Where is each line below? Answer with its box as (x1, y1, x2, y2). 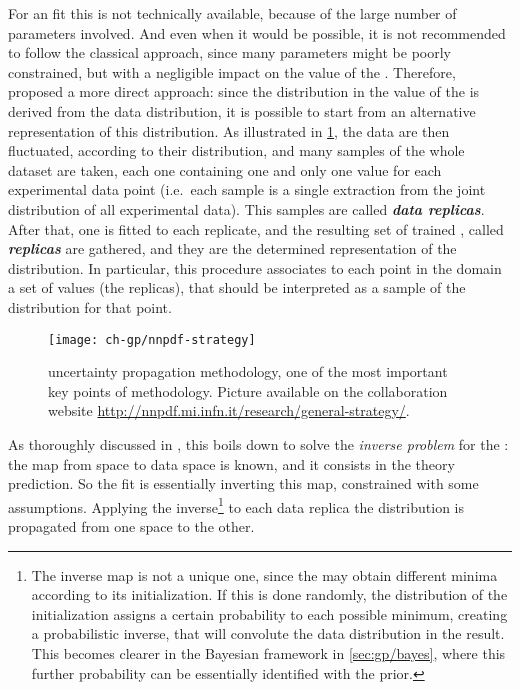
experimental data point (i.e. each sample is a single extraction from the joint (8, 179, 486, 200)
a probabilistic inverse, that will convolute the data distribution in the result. (31, 623, 505, 644)
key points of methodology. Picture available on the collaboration (48, 380, 448, 401)
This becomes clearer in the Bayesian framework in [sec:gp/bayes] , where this (31, 642, 506, 663)
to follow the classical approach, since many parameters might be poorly (8, 42, 452, 63)
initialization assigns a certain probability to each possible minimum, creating (31, 603, 508, 624)
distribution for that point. (8, 296, 172, 317)
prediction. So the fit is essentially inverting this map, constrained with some (8, 473, 479, 494)
